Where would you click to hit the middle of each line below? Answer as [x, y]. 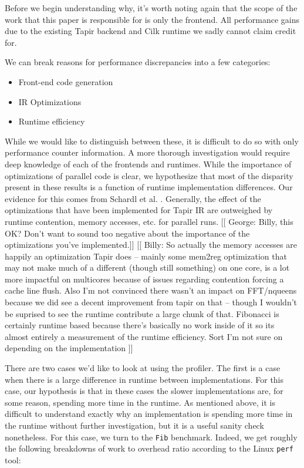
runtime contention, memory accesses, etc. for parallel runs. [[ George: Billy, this [149, 221]
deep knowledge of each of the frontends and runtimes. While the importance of [148, 164]
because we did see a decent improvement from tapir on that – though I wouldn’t [151, 302]
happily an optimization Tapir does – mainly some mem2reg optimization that [146, 256]
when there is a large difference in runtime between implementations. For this [144, 379]
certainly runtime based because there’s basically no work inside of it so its [140, 325]
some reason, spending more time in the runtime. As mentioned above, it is [140, 402]
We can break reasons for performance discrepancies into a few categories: [138, 62]
